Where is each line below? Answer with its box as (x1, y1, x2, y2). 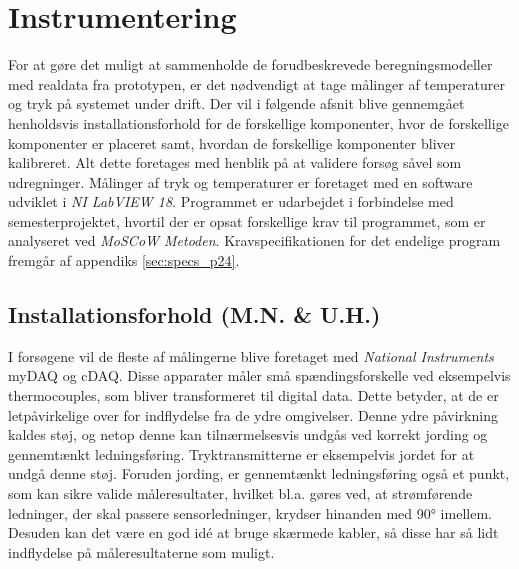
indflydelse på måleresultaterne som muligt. (8, 541, 275, 562)
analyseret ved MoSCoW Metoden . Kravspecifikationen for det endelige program (8, 230, 501, 251)
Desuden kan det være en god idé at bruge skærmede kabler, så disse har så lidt (8, 522, 499, 543)
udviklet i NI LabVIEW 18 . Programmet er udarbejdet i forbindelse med (8, 191, 454, 212)
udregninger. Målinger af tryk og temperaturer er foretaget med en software (8, 171, 473, 192)
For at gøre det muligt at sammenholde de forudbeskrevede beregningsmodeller (8, 54, 493, 75)
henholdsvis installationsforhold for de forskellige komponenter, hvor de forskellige (8, 112, 509, 133)
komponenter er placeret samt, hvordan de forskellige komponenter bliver (8, 132, 456, 153)
